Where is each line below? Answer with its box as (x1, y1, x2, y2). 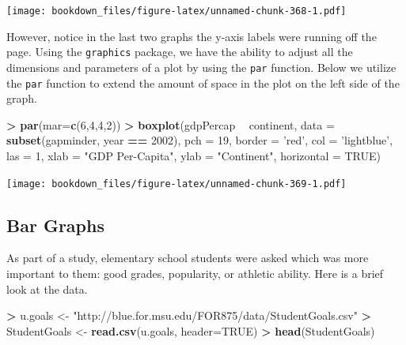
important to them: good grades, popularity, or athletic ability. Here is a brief (6, 265, 384, 282)
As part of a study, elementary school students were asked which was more (6, 249, 369, 266)
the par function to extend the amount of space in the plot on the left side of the (6, 74, 400, 91)
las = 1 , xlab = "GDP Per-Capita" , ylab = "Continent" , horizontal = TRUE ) (6, 148, 381, 163)
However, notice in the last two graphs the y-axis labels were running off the (6, 28, 377, 44)
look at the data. (6, 280, 88, 297)
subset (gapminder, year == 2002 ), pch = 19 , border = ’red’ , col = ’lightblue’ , (6, 132, 393, 148)
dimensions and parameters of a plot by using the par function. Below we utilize (6, 58, 397, 75)
